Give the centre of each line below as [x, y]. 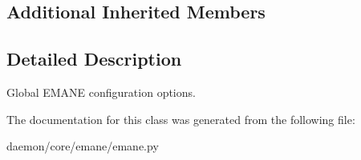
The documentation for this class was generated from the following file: [181, 119]
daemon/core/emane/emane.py [83, 146]
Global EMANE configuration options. [101, 92]
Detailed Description [94, 59]
